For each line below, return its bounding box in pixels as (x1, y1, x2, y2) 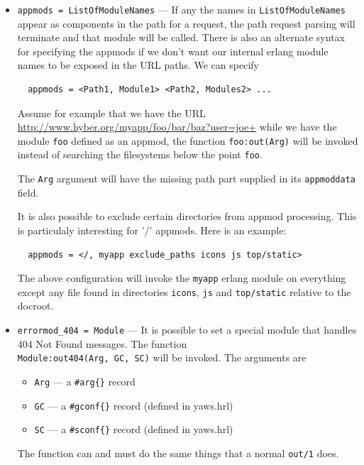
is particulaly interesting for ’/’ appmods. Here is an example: (17, 222, 287, 237)
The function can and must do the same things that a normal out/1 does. (17, 445, 339, 460)
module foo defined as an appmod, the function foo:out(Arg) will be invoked (17, 133, 358, 148)
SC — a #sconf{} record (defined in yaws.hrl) (34, 422, 233, 437)
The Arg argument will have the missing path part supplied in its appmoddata (17, 171, 355, 186)
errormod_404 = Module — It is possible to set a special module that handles (17, 322, 357, 337)
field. (17, 185, 39, 199)
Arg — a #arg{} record (34, 373, 136, 388)
